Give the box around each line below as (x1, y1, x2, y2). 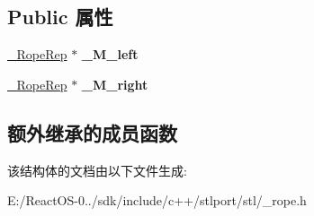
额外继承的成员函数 (7, 118, 177, 146)
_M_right (81, 74, 148, 93)
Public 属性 (7, 3, 113, 30)
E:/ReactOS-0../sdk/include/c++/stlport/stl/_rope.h (7, 191, 307, 210)
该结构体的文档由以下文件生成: (7, 160, 187, 179)
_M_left (81, 45, 139, 64)
